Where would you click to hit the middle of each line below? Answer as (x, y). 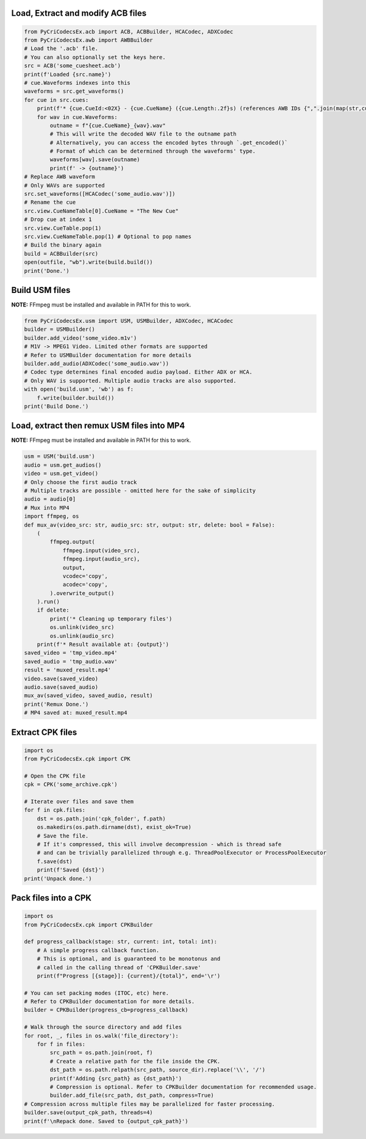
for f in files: (61, 1044)
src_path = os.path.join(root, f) (101, 1053)
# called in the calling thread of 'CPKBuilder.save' (119, 967)
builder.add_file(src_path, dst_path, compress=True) (132, 1095)
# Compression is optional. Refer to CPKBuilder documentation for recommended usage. (183, 1087)
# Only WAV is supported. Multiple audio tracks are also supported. (130, 381)
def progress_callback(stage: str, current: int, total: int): (121, 942)
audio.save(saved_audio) (61, 687)
